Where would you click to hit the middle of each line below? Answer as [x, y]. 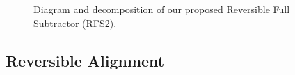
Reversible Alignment [85, 60]
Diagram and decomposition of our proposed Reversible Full [162, 9]
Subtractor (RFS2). [75, 23]
